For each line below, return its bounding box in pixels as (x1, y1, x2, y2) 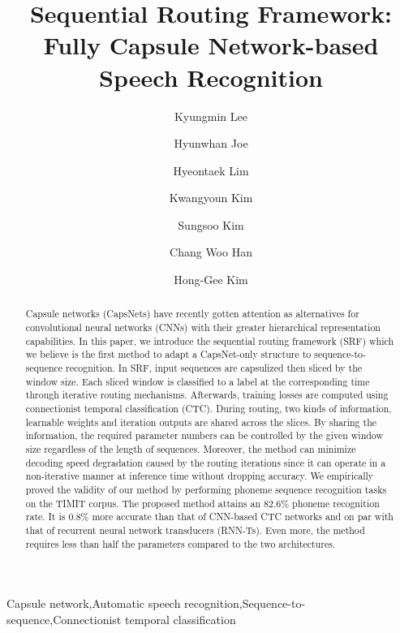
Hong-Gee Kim (174, 271, 248, 288)
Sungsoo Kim (178, 216, 244, 233)
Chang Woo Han (170, 243, 252, 261)
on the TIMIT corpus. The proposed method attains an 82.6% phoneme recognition (25, 496, 380, 510)
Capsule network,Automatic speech (6, 595, 181, 612)
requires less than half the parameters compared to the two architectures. (25, 536, 336, 550)
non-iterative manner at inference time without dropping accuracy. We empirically (25, 469, 374, 483)
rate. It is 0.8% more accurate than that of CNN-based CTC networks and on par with (25, 510, 394, 523)
